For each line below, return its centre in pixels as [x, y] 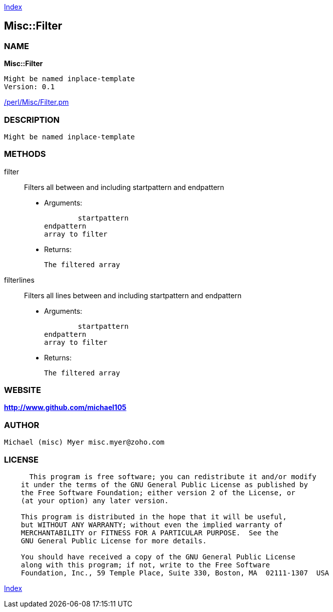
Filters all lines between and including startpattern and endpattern [133, 295]
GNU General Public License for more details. [114, 541]
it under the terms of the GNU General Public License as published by [164, 484]
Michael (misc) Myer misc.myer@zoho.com [84, 442]
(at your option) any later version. [95, 500]
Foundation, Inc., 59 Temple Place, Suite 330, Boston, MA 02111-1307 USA [175, 573]
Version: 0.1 [30, 87]
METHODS [25, 154]
